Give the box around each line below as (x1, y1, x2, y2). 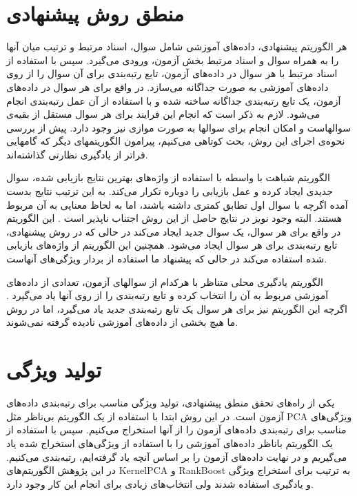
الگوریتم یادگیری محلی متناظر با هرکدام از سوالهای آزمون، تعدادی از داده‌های (6, 274, 323, 289)
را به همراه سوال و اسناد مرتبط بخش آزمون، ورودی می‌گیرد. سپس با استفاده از (6, 52, 339, 67)
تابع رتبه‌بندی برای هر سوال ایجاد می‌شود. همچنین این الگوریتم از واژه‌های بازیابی (6, 238, 338, 252)
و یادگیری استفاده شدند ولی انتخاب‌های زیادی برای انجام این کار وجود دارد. (6, 476, 314, 490)
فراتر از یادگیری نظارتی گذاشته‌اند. (6, 147, 148, 161)
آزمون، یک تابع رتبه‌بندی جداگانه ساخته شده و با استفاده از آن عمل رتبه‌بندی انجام (6, 93, 341, 107)
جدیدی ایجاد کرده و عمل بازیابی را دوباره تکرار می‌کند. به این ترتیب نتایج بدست (6, 184, 333, 198)
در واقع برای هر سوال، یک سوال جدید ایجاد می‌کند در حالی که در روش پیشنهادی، (6, 224, 341, 238)
